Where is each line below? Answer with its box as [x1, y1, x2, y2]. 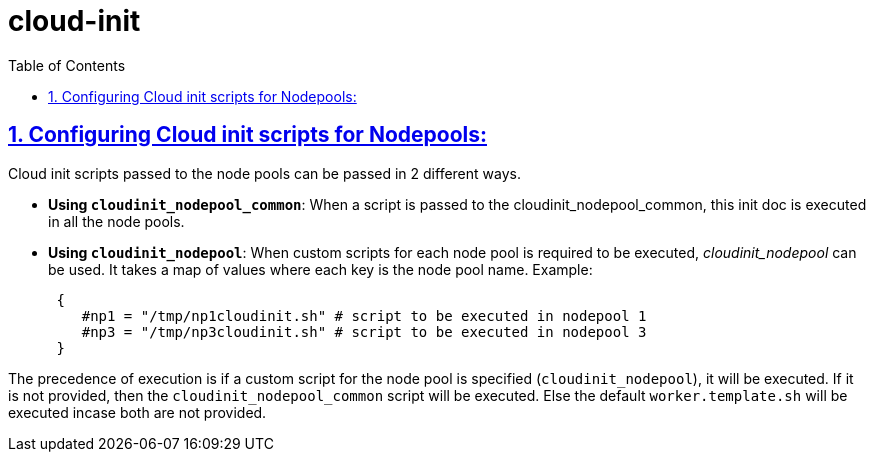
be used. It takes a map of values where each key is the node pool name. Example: [48, 260, 593, 278]
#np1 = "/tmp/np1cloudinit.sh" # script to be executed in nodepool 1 [81, 307, 647, 324]
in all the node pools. [48, 212, 185, 230]
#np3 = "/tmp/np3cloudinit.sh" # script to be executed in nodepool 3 [81, 323, 647, 340]
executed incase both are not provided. [8, 403, 267, 421]
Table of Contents [8, 56, 126, 74]
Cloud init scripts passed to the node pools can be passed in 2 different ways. [8, 164, 521, 182]
